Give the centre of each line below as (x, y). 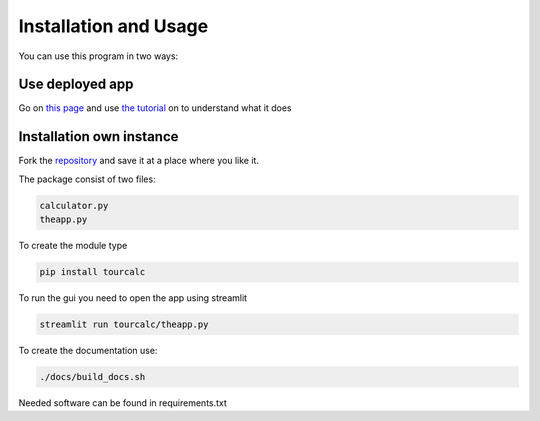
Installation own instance (98, 136)
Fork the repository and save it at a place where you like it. (139, 161)
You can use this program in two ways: (98, 56)
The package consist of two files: (87, 179)
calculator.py (74, 205)
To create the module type (73, 246)
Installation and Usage (113, 26)
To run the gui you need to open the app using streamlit (133, 298)
